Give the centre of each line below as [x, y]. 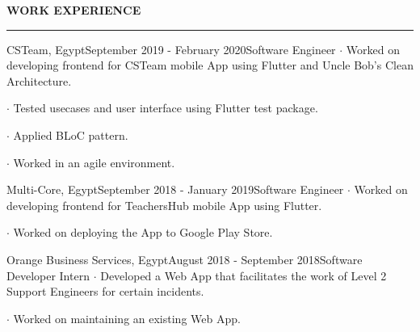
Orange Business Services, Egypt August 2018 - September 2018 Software [185, 259]
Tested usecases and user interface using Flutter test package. [166, 108]
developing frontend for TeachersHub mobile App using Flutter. [164, 205]
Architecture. [39, 80]
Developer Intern [48, 275]
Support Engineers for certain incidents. [105, 291]
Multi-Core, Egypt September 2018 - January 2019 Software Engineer [175, 189]
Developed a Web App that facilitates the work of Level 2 [244, 275]
